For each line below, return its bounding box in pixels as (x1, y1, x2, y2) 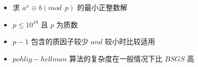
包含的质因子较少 (31, 36, 89, 47)
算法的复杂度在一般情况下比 (69, 53, 163, 63)
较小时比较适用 (105, 36, 156, 47)
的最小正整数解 (77, 2, 127, 12)
